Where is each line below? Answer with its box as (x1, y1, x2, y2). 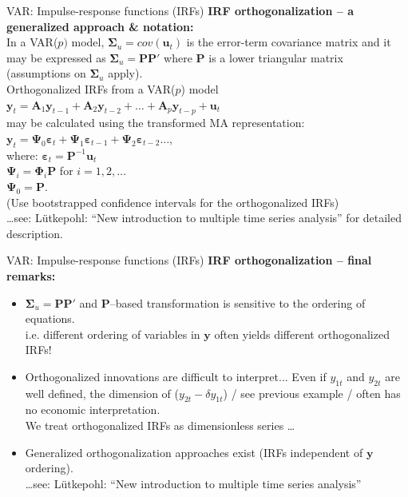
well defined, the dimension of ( (25, 384, 179, 401)
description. (6, 225, 63, 241)
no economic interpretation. (25, 401, 160, 418)
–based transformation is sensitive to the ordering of (109, 294, 366, 311)
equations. (25, 310, 75, 327)
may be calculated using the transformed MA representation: (6, 114, 305, 131)
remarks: (6, 267, 56, 284)
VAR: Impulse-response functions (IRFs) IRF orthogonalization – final (6, 252, 372, 268)
